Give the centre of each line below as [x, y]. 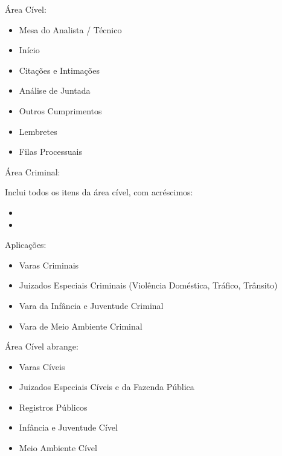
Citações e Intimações [59, 70]
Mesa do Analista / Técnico [70, 29]
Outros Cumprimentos [60, 110]
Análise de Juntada [55, 90]
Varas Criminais [49, 265]
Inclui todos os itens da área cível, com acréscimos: [99, 192]
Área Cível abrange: [42, 346]
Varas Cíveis [42, 366]
